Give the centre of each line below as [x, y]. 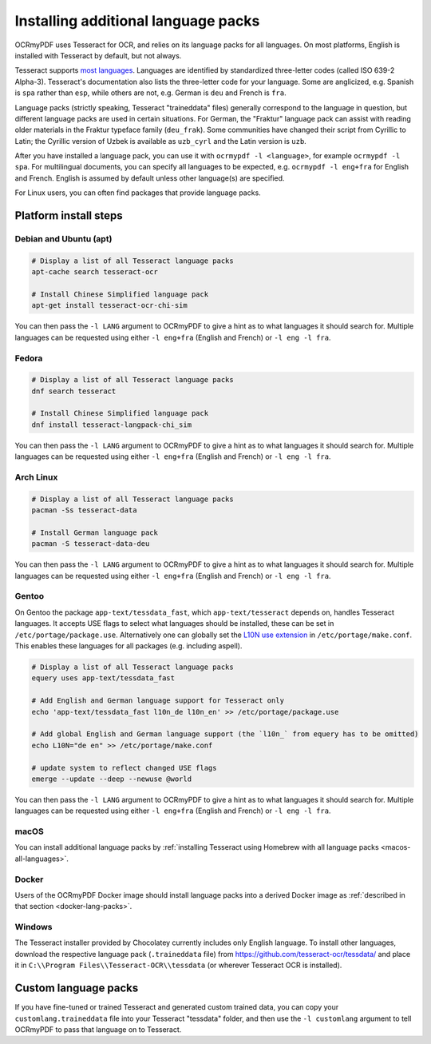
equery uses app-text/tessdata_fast [103, 678]
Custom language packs [77, 988]
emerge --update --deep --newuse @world [111, 779]
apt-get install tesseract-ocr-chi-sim [109, 305]
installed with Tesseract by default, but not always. [98, 55]
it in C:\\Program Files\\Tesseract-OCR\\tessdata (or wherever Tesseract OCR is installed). [178, 965]
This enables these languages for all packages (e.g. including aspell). [129, 646]
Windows [34, 927]
